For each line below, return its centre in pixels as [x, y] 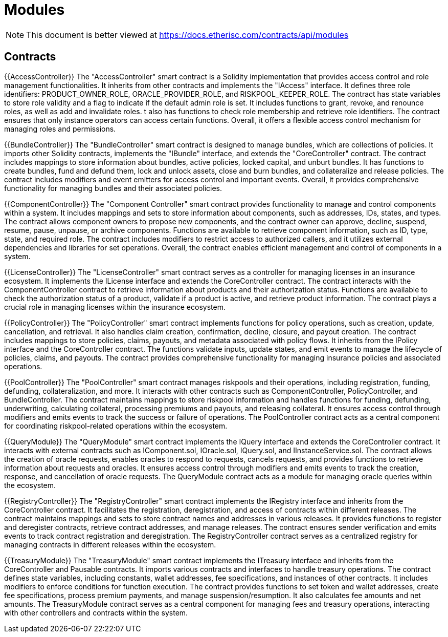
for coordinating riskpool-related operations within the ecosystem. [116, 426]
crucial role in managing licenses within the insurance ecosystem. [115, 307]
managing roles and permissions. [60, 129]
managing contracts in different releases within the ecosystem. [110, 544]
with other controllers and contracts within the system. [96, 612]
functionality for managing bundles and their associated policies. [113, 188]
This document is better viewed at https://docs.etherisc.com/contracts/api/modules [187, 35]
